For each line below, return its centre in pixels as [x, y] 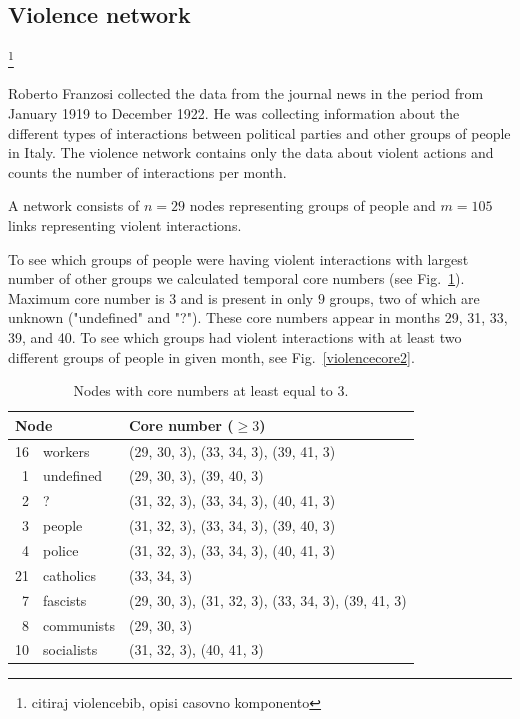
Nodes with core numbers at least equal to [203, 390]
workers [66, 450]
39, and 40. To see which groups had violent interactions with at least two [235, 336]
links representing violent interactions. [125, 225]
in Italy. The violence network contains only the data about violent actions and [251, 152]
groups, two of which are [404, 297]
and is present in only [247, 297]
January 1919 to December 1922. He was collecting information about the [234, 113]
